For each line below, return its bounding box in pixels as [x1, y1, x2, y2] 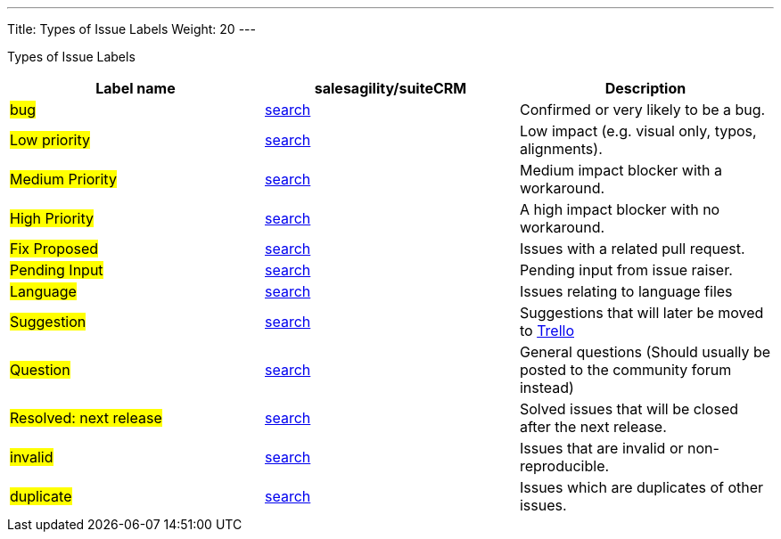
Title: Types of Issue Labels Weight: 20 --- [7, 21, 256, 37]
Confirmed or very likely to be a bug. [519, 101, 766, 118]
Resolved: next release [10, 409, 162, 427]
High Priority [10, 209, 94, 227]
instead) [519, 379, 574, 396]
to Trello [519, 322, 574, 339]
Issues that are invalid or [519, 439, 684, 457]
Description [604, 79, 686, 97]
